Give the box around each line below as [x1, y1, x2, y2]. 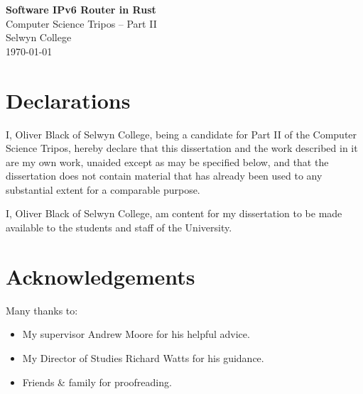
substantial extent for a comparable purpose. [6, 182, 200, 197]
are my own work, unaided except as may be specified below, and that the [6, 154, 329, 169]
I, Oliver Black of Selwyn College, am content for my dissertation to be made [6, 206, 342, 221]
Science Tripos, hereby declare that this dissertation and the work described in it [6, 141, 358, 155]
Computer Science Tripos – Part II [6, 16, 157, 31]
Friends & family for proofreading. [22, 374, 172, 389]
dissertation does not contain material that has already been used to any [6, 168, 323, 183]
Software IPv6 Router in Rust [6, 2, 156, 16]
